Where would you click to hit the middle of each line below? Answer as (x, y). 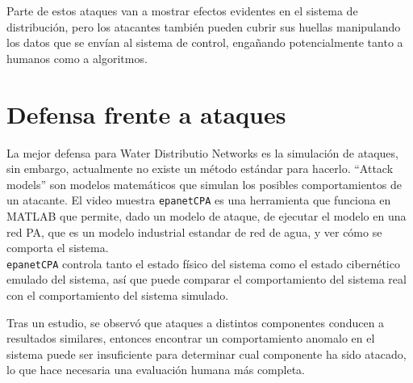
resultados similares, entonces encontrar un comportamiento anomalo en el (191, 338)
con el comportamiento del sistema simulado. (118, 295)
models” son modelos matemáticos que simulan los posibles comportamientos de (204, 184)
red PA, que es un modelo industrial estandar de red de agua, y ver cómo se (194, 231)
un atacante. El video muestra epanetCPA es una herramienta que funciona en (199, 200)
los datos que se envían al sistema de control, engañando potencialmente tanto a (205, 42)
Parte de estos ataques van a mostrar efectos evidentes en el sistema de (182, 11)
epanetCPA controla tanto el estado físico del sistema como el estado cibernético (203, 263)
